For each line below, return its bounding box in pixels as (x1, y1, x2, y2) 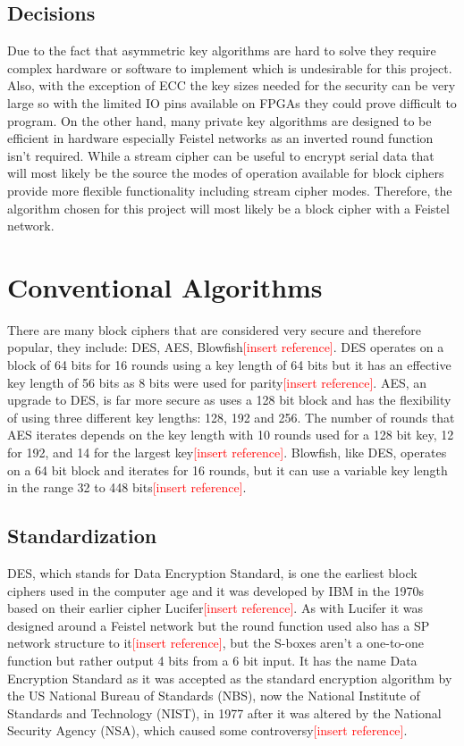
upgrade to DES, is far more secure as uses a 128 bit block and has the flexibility (7, 390, 451, 409)
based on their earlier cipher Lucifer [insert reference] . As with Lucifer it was (7, 599, 423, 617)
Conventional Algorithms (7, 268, 323, 305)
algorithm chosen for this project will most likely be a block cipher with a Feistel (7, 198, 450, 217)
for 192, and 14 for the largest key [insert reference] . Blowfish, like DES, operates (7, 443, 447, 462)
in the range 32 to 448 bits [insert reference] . (7, 478, 247, 497)
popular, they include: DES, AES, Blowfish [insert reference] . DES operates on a (7, 338, 444, 356)
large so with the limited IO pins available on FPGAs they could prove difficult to (7, 93, 457, 112)
